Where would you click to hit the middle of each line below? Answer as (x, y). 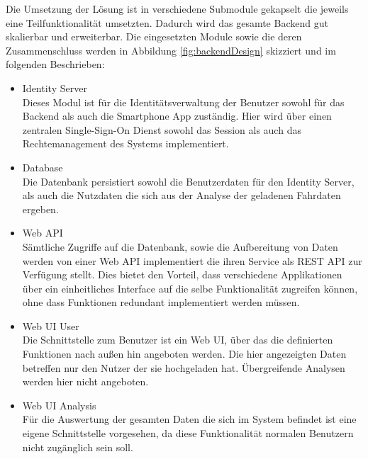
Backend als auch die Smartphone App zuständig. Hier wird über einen (177, 116)
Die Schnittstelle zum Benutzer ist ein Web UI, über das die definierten (178, 340)
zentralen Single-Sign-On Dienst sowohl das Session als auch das (162, 129)
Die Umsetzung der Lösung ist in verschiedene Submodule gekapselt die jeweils (177, 8)
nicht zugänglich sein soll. (78, 447)
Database (43, 167)
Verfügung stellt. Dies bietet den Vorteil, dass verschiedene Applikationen (182, 274)
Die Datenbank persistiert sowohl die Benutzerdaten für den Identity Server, (188, 181)
